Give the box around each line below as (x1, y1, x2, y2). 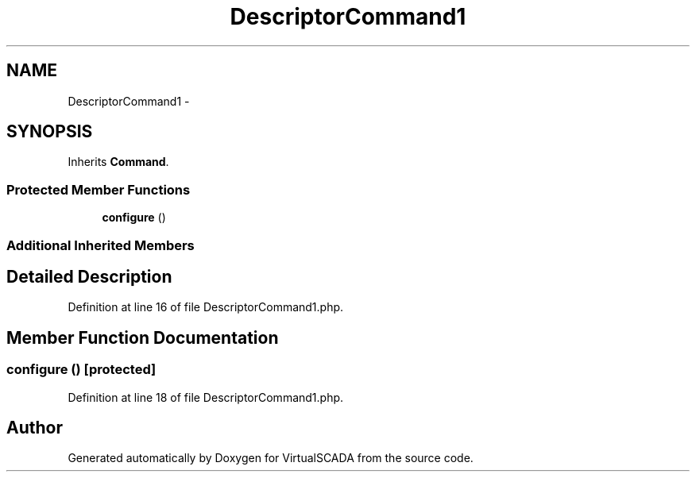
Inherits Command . (68, 155, 169, 169)
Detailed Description (6, 266, 172, 287)
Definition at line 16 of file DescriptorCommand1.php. (68, 300, 344, 314)
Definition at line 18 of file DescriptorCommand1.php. (68, 390, 344, 404)
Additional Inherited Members (6, 237, 195, 253)
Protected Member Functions (6, 181, 191, 198)
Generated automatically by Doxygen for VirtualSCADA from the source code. (68, 451, 474, 465)
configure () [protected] (6, 361, 157, 378)
